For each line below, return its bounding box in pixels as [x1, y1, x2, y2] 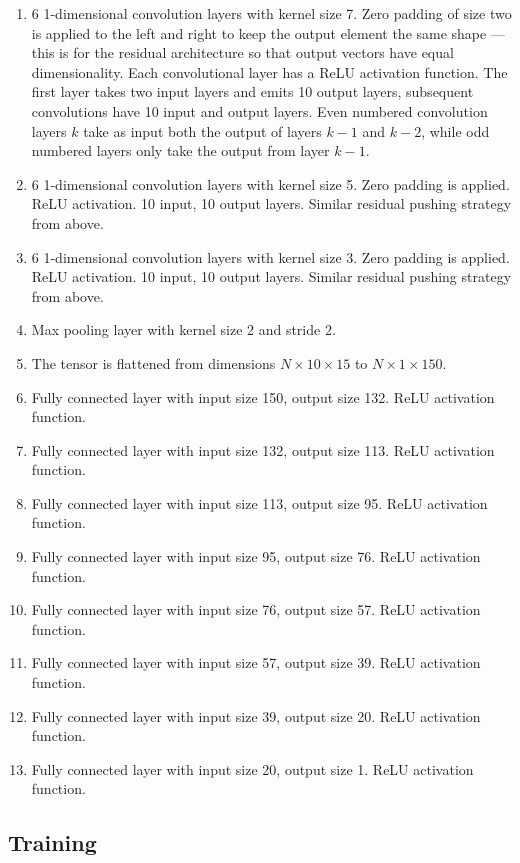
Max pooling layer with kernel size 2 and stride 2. [31, 319, 336, 340]
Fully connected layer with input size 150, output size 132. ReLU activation [31, 386, 495, 407]
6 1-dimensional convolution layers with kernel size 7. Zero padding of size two [31, 3, 512, 23]
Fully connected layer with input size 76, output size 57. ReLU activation [31, 599, 481, 620]
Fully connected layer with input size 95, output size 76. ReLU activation [31, 546, 481, 567]
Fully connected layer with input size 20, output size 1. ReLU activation [31, 758, 474, 779]
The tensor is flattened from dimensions [31, 352, 276, 373]
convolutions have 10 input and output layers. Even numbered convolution [31, 100, 488, 121]
